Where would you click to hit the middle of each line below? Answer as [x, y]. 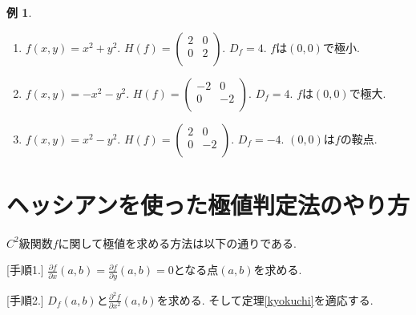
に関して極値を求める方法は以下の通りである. [177, 242]
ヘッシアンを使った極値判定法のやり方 [208, 204]
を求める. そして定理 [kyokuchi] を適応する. [265, 299]
